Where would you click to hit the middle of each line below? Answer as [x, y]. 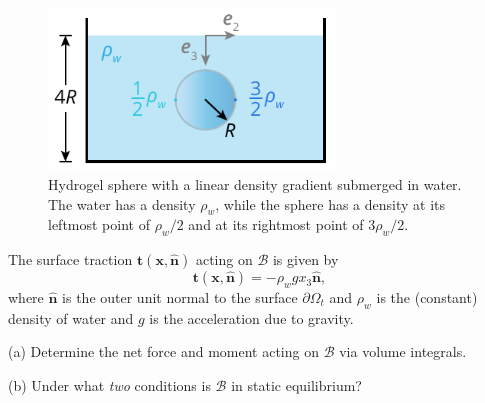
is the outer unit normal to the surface [180, 296]
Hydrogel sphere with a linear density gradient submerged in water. [255, 183]
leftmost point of [99, 224]
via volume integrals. [403, 351]
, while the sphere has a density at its [330, 203]
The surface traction [70, 259]
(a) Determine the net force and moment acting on [163, 351]
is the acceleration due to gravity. [251, 317]
